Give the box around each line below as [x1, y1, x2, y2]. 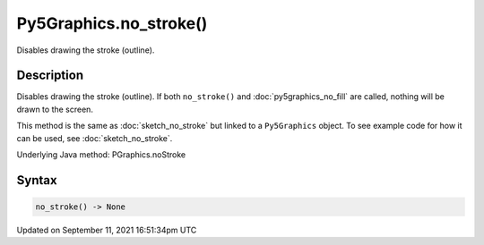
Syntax [16, 173, 57, 188]
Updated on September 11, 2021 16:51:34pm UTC [16, 224, 197, 235]
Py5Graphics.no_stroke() [16, 13, 208, 33]
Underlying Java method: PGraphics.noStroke [16, 149, 186, 160]
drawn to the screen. [16, 104, 94, 114]
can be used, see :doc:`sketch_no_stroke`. [16, 132, 173, 143]
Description [16, 68, 84, 83]
